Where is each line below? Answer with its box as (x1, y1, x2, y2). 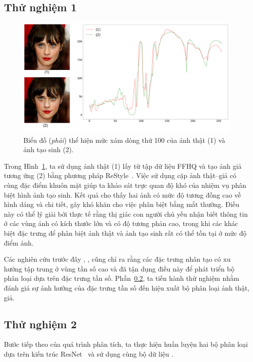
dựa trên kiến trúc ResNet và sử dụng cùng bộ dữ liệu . (4, 348, 174, 359)
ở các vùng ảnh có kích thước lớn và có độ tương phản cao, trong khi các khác (4, 218, 238, 228)
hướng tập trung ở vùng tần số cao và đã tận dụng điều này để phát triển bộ (4, 263, 234, 273)
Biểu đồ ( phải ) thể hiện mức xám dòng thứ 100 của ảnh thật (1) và (23, 135, 225, 145)
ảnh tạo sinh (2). (23, 144, 74, 155)
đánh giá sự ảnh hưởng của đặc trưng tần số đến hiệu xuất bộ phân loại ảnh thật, (4, 282, 250, 293)
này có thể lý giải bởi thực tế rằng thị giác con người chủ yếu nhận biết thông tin (4, 208, 248, 219)
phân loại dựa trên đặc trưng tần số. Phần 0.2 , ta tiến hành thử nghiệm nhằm (4, 273, 239, 283)
